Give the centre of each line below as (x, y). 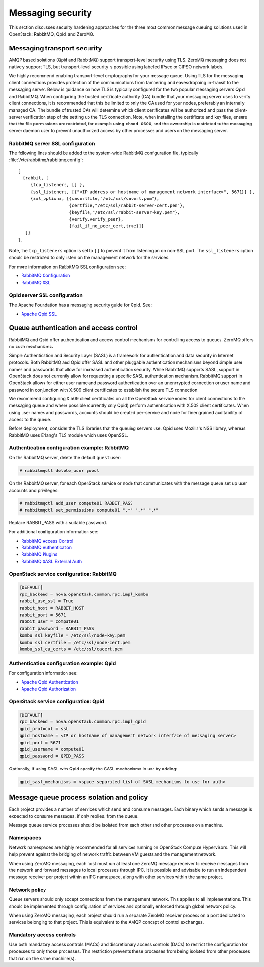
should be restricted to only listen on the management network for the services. (89, 258)
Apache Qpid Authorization (49, 689)
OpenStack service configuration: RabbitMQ (63, 574)
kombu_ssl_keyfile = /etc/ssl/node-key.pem (72, 635)
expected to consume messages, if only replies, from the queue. (74, 816)
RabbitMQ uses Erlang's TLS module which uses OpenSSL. (68, 435)
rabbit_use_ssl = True (46, 601)
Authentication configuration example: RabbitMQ (69, 447)
